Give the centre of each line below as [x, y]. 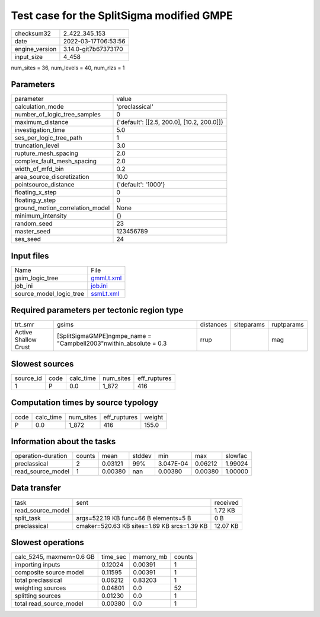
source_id [28, 378]
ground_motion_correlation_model [62, 208]
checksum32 [33, 33]
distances [214, 325]
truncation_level [37, 145]
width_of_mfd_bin [39, 169]
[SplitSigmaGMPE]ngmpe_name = [105, 336]
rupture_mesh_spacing [46, 153]
